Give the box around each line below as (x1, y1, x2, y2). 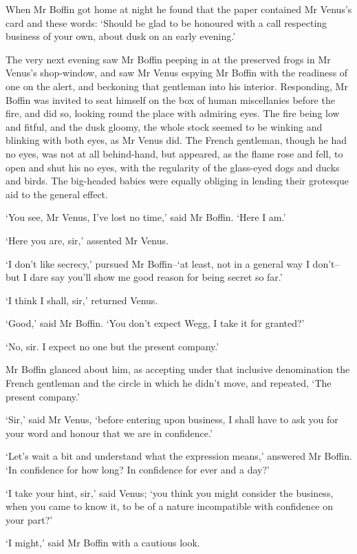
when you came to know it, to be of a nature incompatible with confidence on (6, 499, 334, 513)
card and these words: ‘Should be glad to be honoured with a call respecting (6, 15, 327, 30)
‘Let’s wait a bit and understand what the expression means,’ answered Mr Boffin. (6, 449, 352, 463)
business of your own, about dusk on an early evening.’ (6, 29, 236, 43)
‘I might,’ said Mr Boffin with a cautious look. (6, 535, 200, 550)
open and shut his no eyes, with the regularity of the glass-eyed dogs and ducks (6, 160, 340, 174)
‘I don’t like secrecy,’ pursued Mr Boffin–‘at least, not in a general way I (6, 256, 310, 270)
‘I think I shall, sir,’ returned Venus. (6, 292, 158, 307)
